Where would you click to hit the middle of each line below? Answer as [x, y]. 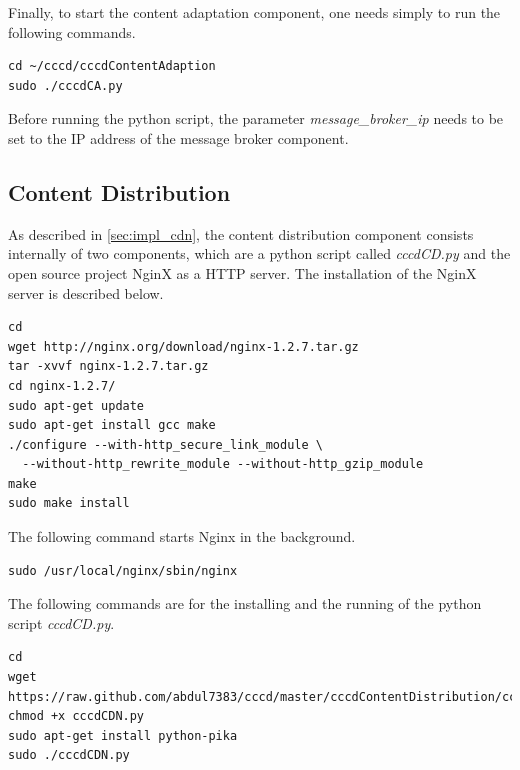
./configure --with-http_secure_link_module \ [165, 444]
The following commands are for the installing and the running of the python [245, 603]
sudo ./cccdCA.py [65, 85]
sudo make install [69, 503]
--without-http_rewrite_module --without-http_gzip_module [223, 464]
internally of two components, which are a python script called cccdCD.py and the [259, 253]
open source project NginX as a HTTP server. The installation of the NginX [242, 272]
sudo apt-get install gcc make [112, 425]
